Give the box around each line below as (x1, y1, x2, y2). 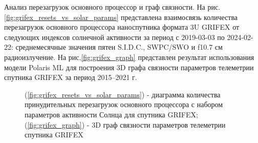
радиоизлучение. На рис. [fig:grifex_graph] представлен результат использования (4, 51, 254, 62)
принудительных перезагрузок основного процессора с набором (25, 99, 223, 110)
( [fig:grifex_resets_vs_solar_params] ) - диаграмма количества (25, 89, 221, 99)
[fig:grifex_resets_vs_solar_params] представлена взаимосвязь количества (4, 11, 238, 22)
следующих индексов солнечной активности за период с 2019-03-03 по (4, 31, 225, 42)
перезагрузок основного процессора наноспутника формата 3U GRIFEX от (4, 22, 240, 32)
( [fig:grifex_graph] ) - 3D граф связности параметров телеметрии (25, 119, 226, 130)
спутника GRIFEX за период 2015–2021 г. (4, 72, 137, 83)
